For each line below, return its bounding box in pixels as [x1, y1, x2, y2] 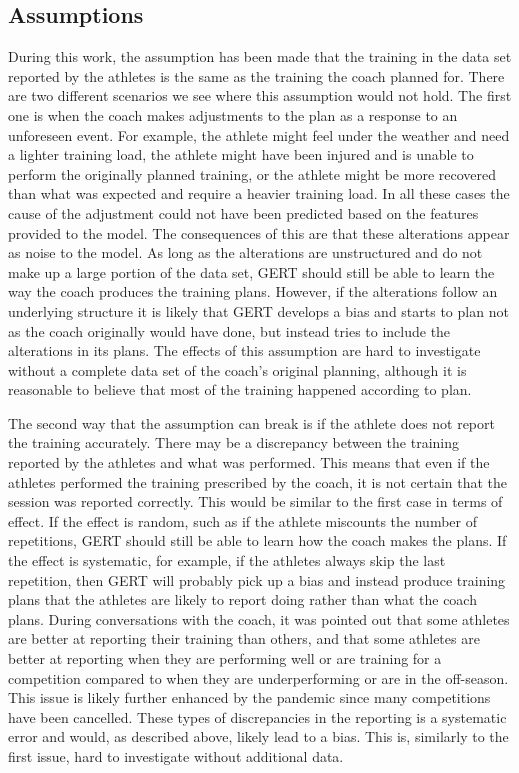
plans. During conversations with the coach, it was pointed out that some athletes [8, 608, 510, 629]
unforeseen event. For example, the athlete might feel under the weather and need [8, 124, 510, 145]
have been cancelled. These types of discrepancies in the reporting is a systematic [8, 706, 507, 727]
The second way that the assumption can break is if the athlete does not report [8, 412, 495, 433]
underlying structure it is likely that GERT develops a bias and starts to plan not [8, 300, 509, 321]
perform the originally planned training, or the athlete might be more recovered [8, 163, 497, 184]
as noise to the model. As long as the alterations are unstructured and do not [8, 242, 483, 263]
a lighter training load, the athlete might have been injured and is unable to [8, 144, 474, 165]
